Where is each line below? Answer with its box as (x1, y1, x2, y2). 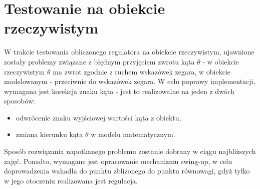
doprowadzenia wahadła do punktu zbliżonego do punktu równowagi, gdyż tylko (4, 165, 250, 176)
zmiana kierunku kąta (16, 129, 83, 139)
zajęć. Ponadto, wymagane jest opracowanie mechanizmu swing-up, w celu (4, 155, 232, 166)
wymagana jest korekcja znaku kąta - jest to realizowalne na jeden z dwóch (4, 85, 234, 96)
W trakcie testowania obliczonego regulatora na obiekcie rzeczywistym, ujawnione (4, 46, 254, 57)
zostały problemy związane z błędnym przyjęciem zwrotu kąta (4, 56, 195, 66)
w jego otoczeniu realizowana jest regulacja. (4, 175, 138, 185)
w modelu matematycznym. (91, 129, 175, 139)
